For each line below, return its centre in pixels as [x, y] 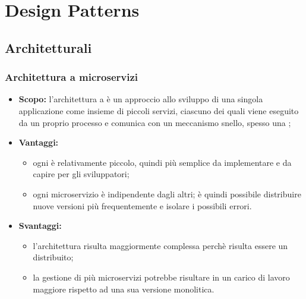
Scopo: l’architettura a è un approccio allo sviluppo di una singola [141, 99]
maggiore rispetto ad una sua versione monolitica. [124, 289]
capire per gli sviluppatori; [81, 174]
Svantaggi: [40, 226]
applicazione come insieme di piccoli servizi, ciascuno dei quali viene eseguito [159, 110]
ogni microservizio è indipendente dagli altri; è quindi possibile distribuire [167, 193]
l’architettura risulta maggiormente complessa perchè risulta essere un [160, 245]
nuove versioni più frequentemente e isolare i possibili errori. [142, 205]
